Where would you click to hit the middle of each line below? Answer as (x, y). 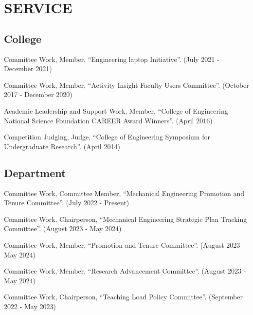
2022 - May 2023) (30, 306)
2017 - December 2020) (38, 94)
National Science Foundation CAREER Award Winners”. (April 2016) (108, 120)
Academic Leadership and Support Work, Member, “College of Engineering (116, 110)
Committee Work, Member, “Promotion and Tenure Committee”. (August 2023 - (124, 245)
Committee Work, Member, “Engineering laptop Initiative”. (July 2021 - (112, 59)
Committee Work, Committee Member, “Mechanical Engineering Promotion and (124, 193)
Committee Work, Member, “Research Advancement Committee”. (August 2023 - (125, 271)
